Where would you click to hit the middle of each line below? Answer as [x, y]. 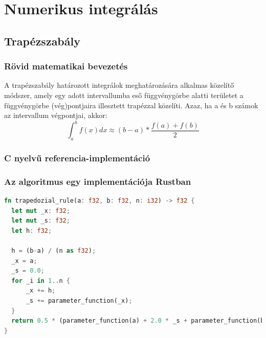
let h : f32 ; [32, 231]
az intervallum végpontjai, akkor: [56, 115]
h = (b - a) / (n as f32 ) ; [54, 251]
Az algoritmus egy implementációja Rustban [98, 181]
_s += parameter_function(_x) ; [79, 301]
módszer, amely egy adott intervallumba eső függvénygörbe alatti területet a [124, 95]
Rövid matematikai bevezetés [66, 66]
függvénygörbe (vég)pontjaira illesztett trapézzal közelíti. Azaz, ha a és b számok [131, 105]
